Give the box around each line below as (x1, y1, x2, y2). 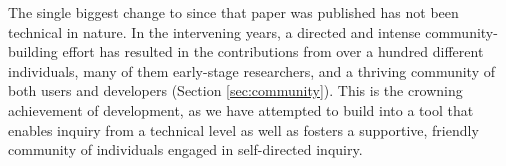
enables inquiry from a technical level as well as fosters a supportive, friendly (8, 119, 479, 140)
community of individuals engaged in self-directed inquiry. (8, 139, 363, 160)
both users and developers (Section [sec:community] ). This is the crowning (8, 80, 463, 101)
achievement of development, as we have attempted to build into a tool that (8, 99, 474, 120)
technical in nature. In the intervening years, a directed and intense (8, 21, 421, 42)
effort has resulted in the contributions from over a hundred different (62, 41, 484, 62)
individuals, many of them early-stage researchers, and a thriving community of (8, 60, 496, 81)
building (8, 41, 58, 62)
